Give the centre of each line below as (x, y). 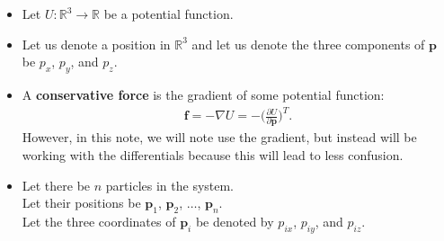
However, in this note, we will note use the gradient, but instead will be (219, 137)
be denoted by (235, 221)
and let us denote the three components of (308, 44)
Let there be (56, 185)
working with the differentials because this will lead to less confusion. (213, 155)
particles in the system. (170, 185)
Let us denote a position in (96, 44)
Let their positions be (81, 203)
